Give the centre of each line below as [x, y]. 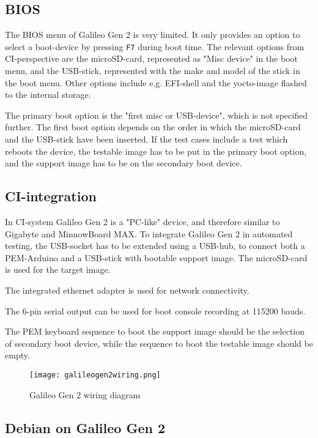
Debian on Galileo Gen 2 [85, 427]
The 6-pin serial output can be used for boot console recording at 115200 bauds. [155, 310]
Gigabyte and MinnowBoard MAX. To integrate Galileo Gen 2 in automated [149, 233]
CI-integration [51, 196]
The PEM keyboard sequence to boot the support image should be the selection [155, 331]
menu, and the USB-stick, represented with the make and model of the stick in [153, 71]
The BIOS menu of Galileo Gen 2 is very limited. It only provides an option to [153, 35]
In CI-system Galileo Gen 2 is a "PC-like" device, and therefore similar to [142, 221]
